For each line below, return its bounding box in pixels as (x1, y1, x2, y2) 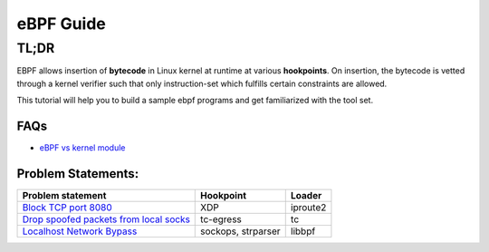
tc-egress (200, 213, 242, 226)
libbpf (290, 225, 316, 237)
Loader (290, 189, 322, 201)
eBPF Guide (16, 14, 106, 34)
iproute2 (290, 200, 327, 213)
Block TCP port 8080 (22, 200, 112, 213)
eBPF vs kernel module (39, 142, 126, 153)
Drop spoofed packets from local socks (22, 213, 190, 226)
